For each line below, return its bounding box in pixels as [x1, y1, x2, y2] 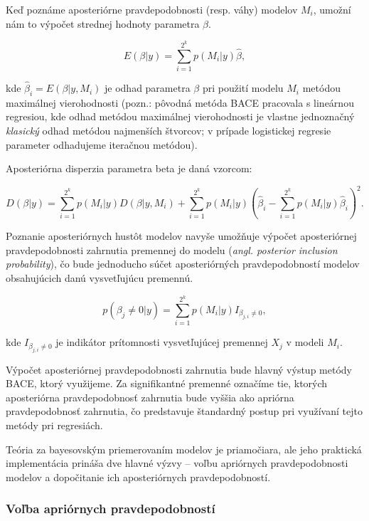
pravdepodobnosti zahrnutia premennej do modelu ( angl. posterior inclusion [6, 242, 338, 257]
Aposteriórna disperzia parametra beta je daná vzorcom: [6, 161, 252, 176]
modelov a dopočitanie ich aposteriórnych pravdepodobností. [6, 469, 271, 484]
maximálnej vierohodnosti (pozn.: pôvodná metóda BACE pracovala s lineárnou [6, 95, 354, 110]
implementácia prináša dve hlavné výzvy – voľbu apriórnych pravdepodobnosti [6, 456, 348, 470]
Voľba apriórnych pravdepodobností [6, 500, 215, 517]
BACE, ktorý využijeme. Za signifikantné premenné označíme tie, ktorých [6, 376, 328, 391]
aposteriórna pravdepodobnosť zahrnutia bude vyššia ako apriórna [6, 389, 294, 404]
